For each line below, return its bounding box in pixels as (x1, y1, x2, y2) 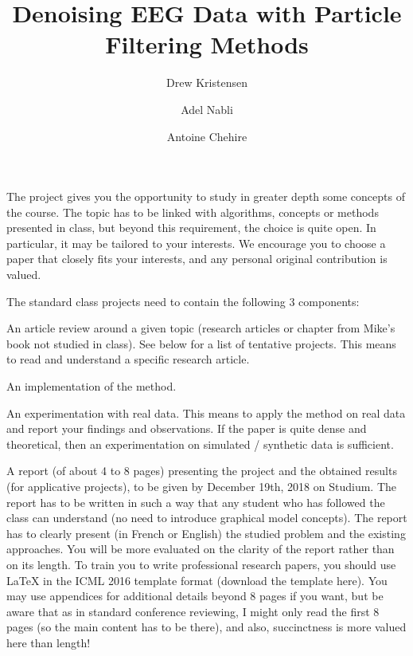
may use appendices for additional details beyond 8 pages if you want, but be (6, 587, 384, 604)
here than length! (6, 634, 91, 650)
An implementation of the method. (6, 378, 177, 395)
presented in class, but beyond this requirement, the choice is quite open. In (6, 219, 376, 236)
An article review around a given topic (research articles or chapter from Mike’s (6, 320, 395, 336)
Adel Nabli (181, 100, 233, 117)
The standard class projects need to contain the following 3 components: (6, 293, 360, 309)
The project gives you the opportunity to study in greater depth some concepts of (6, 188, 405, 205)
